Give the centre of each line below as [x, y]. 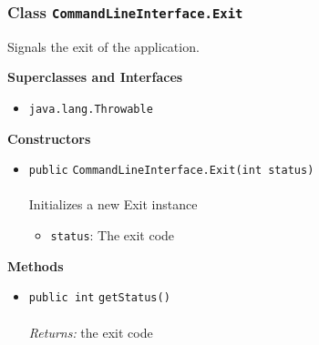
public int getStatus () [99, 298]
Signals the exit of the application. [103, 46]
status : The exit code [113, 235]
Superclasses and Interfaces [95, 77]
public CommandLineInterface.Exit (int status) [171, 171]
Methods [36, 265]
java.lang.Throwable [91, 109]
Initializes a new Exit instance [113, 204]
